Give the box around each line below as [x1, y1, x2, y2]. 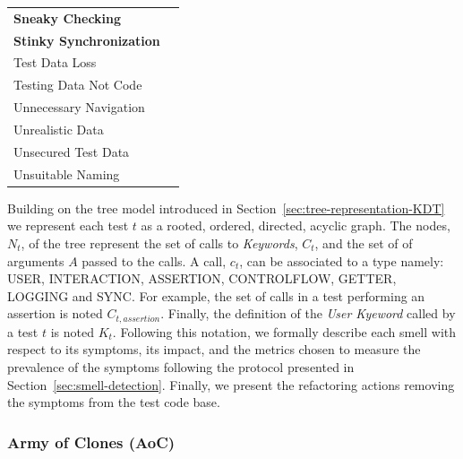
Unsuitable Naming [13, 164, 120, 183]
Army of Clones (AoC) [7, 430, 176, 453]
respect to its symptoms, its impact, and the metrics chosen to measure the [7, 340, 421, 359]
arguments [7, 251, 64, 270]
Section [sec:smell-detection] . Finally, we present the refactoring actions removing [7, 375, 455, 394]
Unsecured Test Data [13, 142, 130, 160]
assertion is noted [7, 304, 103, 323]
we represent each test [7, 216, 129, 235]
